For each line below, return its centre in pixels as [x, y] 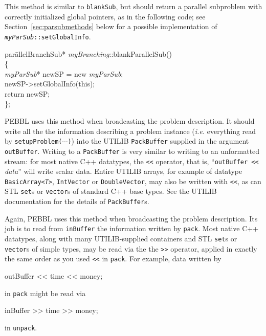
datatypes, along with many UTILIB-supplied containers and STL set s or [121, 239]
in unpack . [21, 327]
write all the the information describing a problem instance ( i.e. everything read [130, 131]
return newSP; [27, 93]
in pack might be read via [45, 293]
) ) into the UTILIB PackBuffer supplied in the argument [158, 141]
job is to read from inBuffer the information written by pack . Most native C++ [132, 228]
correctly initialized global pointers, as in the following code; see [105, 16]
